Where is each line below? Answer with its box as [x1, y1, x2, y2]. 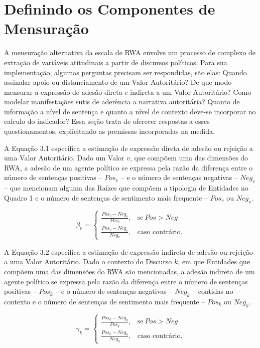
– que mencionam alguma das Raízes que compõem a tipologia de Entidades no [4, 183, 248, 193]
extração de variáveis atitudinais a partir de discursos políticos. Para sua [4, 57, 227, 67]
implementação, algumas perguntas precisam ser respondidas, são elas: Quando [4, 67, 247, 77]
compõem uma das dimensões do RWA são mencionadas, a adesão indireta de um [4, 266, 255, 276]
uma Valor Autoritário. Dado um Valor [4, 152, 124, 163]
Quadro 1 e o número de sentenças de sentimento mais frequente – [4, 192, 208, 203]
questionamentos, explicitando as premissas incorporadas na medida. [4, 126, 215, 136]
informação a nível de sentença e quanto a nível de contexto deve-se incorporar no [4, 106, 256, 116]
